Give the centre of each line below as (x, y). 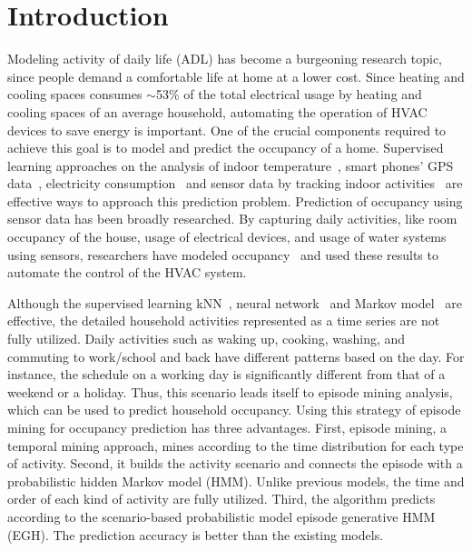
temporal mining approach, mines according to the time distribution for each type (236, 445)
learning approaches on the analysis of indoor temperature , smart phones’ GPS (231, 165)
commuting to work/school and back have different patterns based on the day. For (236, 356)
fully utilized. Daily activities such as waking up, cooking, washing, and (206, 339)
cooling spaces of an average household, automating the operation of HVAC (217, 111)
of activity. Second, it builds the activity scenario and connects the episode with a (235, 463)
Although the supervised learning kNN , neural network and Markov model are (235, 302)
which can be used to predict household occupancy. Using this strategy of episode (234, 410)
